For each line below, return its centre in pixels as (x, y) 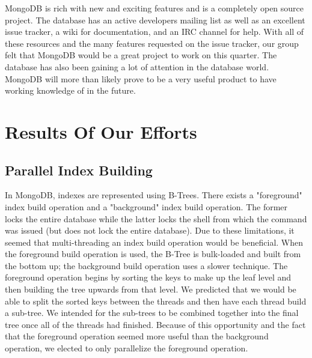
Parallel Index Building (79, 170)
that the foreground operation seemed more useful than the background (137, 336)
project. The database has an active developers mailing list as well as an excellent (155, 20)
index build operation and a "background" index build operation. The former (146, 206)
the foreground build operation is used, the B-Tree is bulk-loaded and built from (153, 254)
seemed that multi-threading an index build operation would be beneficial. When (154, 242)
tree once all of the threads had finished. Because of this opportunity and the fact (155, 324)
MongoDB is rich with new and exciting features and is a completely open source (154, 8)
